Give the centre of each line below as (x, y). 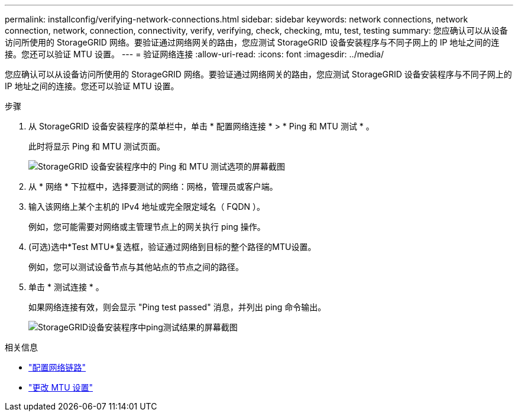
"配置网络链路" (57, 367)
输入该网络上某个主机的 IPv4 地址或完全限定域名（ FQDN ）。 (147, 207)
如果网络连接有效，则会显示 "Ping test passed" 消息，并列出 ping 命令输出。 (177, 307)
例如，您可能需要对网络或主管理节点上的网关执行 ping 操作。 (147, 227)
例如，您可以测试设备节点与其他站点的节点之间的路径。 (136, 267)
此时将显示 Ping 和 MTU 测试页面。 (97, 146)
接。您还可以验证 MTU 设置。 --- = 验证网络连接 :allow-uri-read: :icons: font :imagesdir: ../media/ (194, 54)
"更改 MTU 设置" (61, 387)
